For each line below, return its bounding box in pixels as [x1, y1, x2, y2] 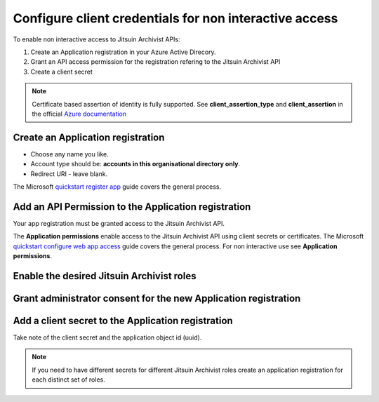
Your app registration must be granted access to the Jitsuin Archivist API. [13, 219, 225, 227]
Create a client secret [30, 67, 93, 76]
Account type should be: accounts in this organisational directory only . [30, 160, 241, 168]
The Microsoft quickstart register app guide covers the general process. [13, 182, 222, 191]
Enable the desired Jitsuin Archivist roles [13, 270, 197, 282]
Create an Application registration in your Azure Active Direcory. [30, 48, 217, 56]
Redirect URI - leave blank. [30, 169, 108, 178]
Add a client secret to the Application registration [13, 314, 233, 326]
